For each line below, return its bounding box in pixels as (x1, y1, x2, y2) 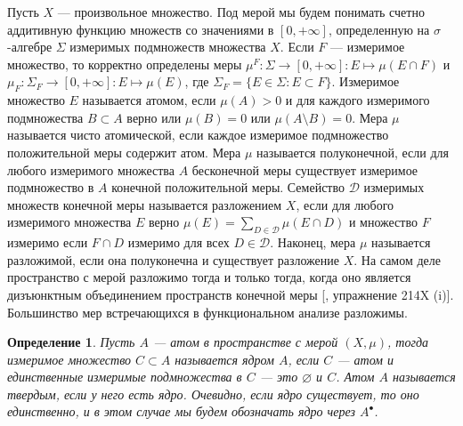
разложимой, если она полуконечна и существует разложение (7, 250, 339, 269)
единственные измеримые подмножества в (7, 367, 242, 386)
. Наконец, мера (270, 233, 356, 252)
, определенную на (328, 20, 430, 38)
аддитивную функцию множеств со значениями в (7, 20, 274, 38)
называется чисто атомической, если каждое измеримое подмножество (7, 125, 389, 144)
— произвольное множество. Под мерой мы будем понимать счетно (57, 3, 425, 20)
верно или (126, 108, 182, 126)
